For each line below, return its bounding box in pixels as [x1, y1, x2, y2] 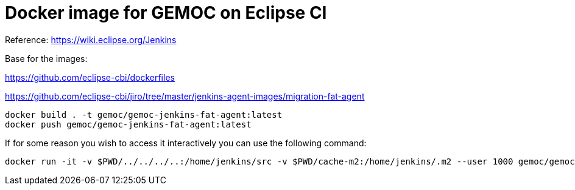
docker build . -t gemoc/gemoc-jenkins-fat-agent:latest [5, 109, 283, 120]
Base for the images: [5, 53, 88, 64]
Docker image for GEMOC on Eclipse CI [5, 2, 327, 23]
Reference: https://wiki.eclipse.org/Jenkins [5, 34, 177, 45]
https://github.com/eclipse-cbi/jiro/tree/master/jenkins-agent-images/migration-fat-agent [5, 90, 365, 101]
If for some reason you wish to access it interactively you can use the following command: [5, 137, 367, 148]
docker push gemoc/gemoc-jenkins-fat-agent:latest [5, 119, 252, 129]
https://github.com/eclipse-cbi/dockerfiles [5, 72, 175, 83]
